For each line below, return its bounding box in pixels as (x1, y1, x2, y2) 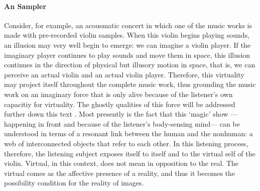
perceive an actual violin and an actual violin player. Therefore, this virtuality (4, 69, 244, 79)
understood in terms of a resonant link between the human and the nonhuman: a (4, 128, 253, 139)
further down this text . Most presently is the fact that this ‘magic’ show (4, 109, 228, 119)
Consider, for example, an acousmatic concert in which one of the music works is (4, 20, 252, 30)
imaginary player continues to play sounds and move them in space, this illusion (4, 49, 250, 60)
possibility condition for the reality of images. (4, 177, 144, 188)
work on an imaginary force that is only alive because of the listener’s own (4, 88, 233, 99)
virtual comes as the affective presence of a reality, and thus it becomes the (4, 167, 235, 178)
